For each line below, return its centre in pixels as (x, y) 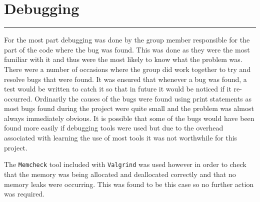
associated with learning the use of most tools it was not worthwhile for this (121, 138)
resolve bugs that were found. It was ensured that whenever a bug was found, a (125, 79)
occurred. (18, 98)
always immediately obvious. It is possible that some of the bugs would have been (129, 118)
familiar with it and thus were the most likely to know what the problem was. (123, 59)
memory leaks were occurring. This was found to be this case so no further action (129, 184)
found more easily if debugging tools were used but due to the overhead (114, 128)
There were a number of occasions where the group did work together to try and (127, 69)
